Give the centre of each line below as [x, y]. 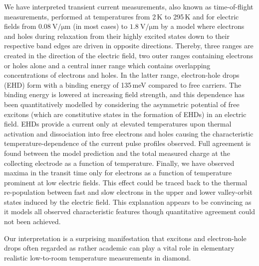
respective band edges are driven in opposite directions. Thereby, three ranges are [129, 46]
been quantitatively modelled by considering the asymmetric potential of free [122, 104]
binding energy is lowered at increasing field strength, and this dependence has [125, 94]
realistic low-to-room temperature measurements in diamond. [98, 257]
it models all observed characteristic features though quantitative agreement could [129, 211]
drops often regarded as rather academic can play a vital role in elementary [119, 248]
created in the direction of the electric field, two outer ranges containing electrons [129, 55]
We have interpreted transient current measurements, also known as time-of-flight [129, 6]
